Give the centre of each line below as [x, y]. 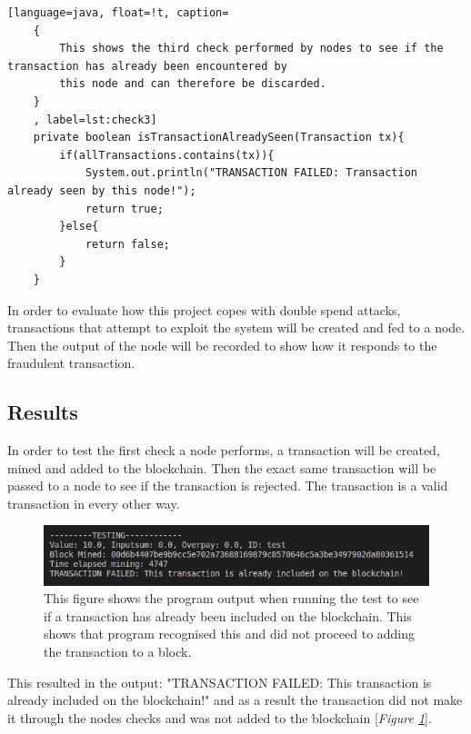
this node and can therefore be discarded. [193, 84]
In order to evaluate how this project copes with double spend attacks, [204, 309]
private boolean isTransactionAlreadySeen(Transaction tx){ [219, 138]
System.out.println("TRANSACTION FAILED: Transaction [251, 173]
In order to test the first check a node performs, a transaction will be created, [224, 450]
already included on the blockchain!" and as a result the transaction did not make [235, 700]
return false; [127, 244]
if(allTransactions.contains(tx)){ [167, 155]
